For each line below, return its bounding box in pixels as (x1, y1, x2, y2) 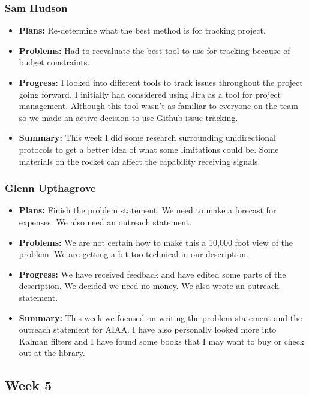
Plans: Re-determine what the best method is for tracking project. (19, 24, 266, 37)
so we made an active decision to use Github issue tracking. (19, 111, 238, 123)
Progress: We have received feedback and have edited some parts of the (19, 267, 286, 280)
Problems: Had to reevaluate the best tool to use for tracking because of (19, 44, 290, 56)
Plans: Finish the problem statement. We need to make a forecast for (19, 204, 277, 216)
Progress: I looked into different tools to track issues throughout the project (19, 76, 303, 88)
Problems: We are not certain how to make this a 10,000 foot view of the (19, 236, 293, 248)
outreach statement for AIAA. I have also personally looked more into (19, 323, 277, 336)
